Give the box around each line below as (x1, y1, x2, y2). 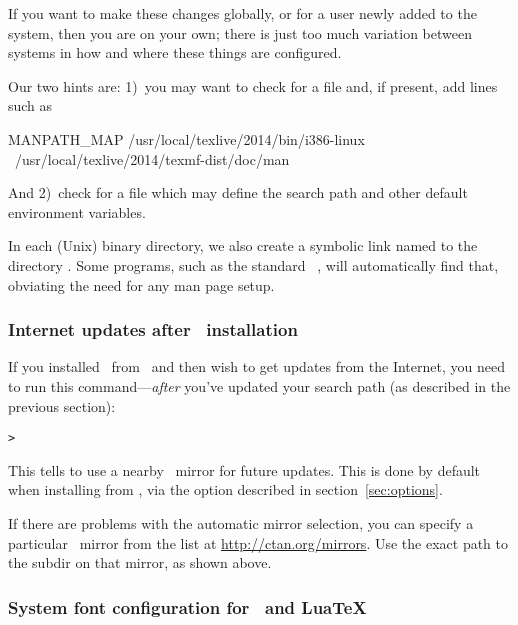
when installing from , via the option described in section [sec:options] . (8, 479, 443, 500)
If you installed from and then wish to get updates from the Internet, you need (8, 356, 505, 377)
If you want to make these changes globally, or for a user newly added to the (8, 3, 477, 23)
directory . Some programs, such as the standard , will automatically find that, (8, 254, 499, 275)
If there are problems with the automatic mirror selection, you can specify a (8, 512, 474, 533)
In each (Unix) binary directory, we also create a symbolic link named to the (8, 235, 478, 256)
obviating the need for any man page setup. (8, 274, 275, 295)
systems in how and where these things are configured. (8, 42, 342, 63)
